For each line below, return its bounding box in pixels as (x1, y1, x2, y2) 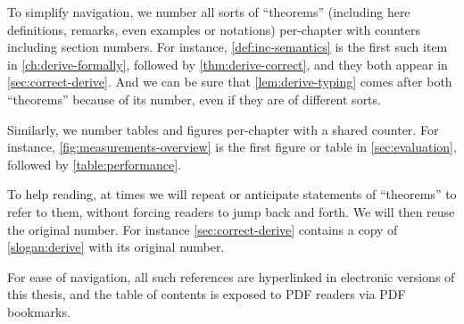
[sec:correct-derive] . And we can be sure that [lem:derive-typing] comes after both (7, 72, 452, 91)
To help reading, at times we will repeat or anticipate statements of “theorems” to (7, 185, 457, 204)
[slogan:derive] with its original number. (7, 237, 225, 256)
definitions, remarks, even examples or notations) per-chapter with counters (7, 20, 421, 38)
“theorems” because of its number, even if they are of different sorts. (7, 89, 381, 108)
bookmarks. (7, 302, 70, 320)
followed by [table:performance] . (7, 154, 181, 173)
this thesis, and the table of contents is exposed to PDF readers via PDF (7, 285, 406, 303)
